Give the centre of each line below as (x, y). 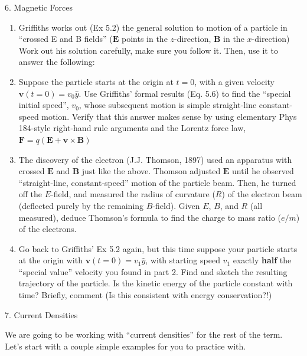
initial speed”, (44, 105)
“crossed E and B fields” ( (66, 39)
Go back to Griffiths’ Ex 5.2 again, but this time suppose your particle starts (158, 248)
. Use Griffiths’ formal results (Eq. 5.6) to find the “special (185, 93)
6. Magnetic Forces (39, 7)
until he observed (263, 171)
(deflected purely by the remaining (81, 205)
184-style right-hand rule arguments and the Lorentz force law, (132, 128)
